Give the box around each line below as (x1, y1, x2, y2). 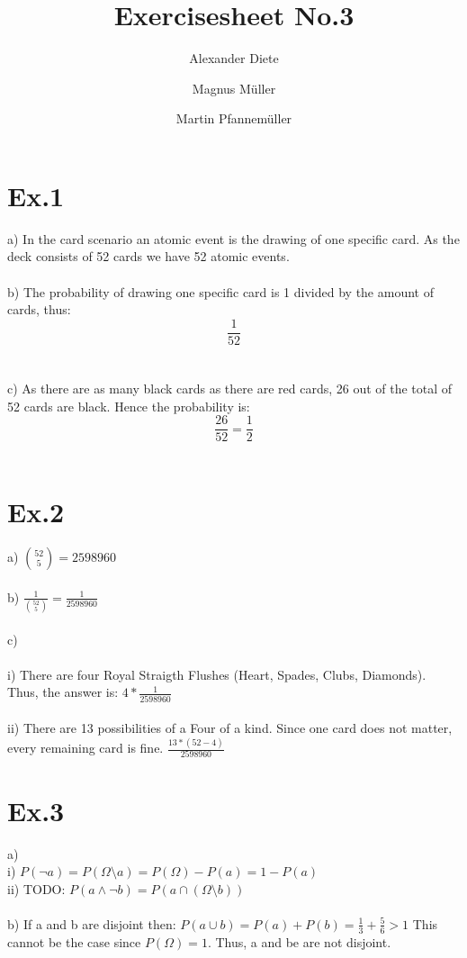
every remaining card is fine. (7, 738, 164, 757)
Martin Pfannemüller (175, 109, 292, 128)
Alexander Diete (189, 49, 279, 68)
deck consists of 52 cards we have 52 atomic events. (7, 247, 290, 266)
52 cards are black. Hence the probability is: (7, 396, 250, 415)
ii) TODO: (7, 879, 66, 898)
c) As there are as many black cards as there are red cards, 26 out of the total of (7, 379, 453, 398)
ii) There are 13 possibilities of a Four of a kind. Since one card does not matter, (7, 718, 453, 737)
